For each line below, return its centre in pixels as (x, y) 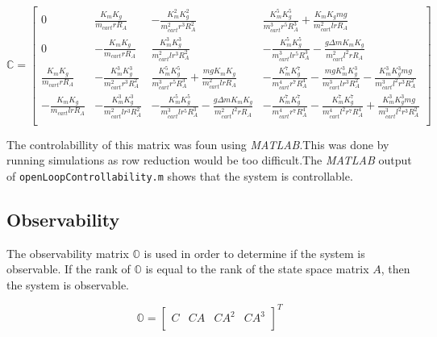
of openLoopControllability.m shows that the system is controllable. (180, 175)
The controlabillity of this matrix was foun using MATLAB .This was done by (198, 144)
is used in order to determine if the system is (254, 253)
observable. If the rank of (69, 269)
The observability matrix (68, 253)
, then (395, 269)
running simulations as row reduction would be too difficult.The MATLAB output (209, 160)
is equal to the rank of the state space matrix (257, 269)
